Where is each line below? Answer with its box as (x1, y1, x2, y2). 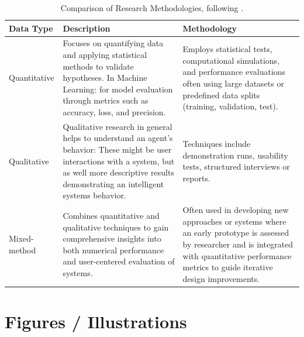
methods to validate (63, 60, 134, 72)
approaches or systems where (182, 215, 286, 227)
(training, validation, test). (182, 100, 278, 112)
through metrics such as (63, 94, 148, 106)
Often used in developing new (182, 204, 289, 216)
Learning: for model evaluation (63, 82, 173, 95)
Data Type (9, 22, 53, 34)
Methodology (182, 22, 237, 34)
